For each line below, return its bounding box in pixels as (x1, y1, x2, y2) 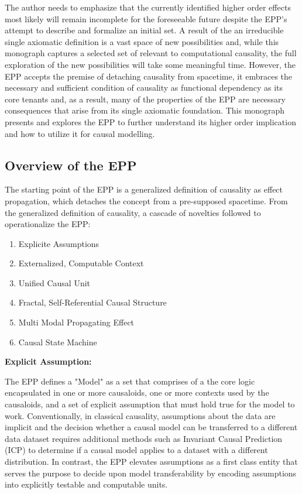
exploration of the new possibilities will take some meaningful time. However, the (5, 58, 296, 70)
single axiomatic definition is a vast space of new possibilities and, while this (5, 35, 279, 47)
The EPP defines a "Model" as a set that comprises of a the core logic (5, 375, 255, 387)
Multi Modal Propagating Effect (18, 316, 135, 328)
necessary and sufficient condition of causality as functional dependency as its (5, 81, 283, 94)
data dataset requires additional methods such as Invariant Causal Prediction (5, 432, 283, 444)
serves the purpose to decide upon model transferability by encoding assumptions (5, 466, 297, 479)
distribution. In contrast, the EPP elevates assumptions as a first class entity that (5, 455, 298, 468)
